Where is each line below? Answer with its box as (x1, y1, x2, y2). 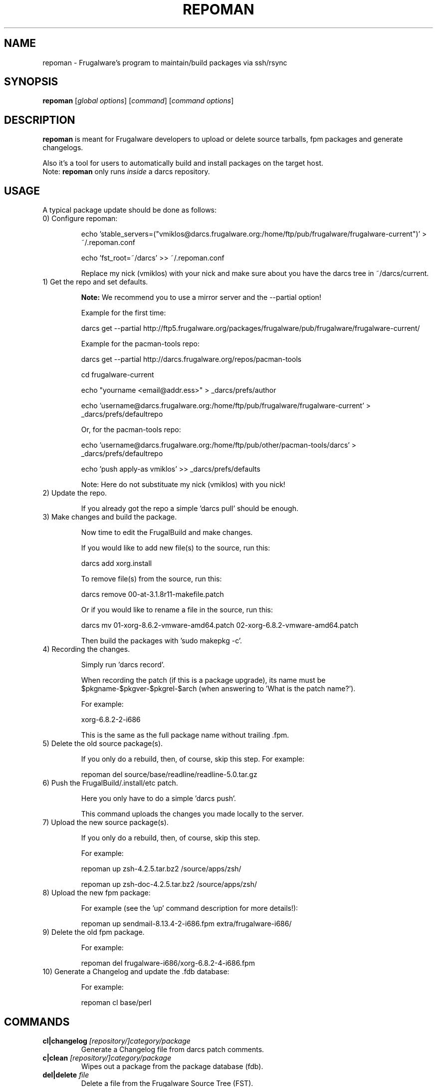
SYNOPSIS (4, 75, 58, 88)
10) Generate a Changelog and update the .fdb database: (42, 967, 229, 976)
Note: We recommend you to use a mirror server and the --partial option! (81, 293, 321, 302)
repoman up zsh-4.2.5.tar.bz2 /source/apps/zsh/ (81, 864, 241, 873)
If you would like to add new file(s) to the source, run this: (81, 543, 270, 552)
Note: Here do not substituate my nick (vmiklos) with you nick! (81, 480, 285, 489)
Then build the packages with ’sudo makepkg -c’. (81, 636, 242, 645)
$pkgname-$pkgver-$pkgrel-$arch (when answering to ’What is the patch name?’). (81, 684, 356, 693)
